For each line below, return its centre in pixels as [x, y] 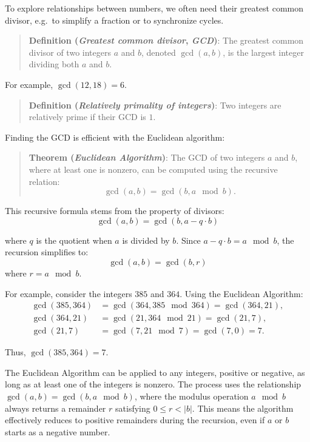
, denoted [158, 52]
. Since [188, 240]
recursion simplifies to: [47, 252]
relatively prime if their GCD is [87, 117]
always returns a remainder [56, 408]
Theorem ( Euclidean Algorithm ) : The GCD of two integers [147, 157]
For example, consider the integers [69, 293]
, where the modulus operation [191, 396]
